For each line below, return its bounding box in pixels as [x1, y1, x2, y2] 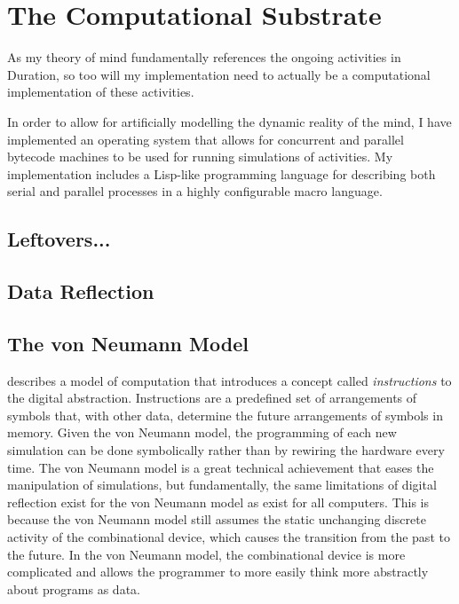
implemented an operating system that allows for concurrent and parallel [7, 129, 404, 148]
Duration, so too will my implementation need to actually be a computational [7, 65, 431, 83]
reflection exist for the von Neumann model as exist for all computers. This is [7, 492, 430, 511]
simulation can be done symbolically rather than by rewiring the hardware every [7, 441, 445, 459]
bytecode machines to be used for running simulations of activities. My [7, 147, 393, 166]
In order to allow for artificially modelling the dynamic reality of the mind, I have [7, 112, 452, 130]
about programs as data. [7, 579, 140, 598]
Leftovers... [7, 225, 111, 253]
